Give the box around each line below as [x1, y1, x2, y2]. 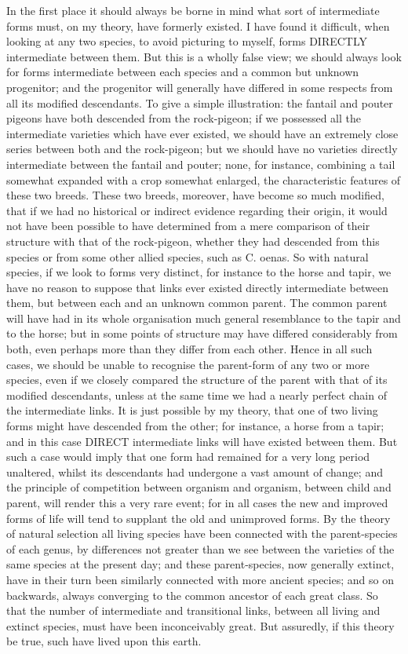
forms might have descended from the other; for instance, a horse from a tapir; [6, 418, 384, 434]
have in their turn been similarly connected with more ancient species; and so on [6, 571, 394, 587]
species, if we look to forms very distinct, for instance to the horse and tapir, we [6, 264, 392, 280]
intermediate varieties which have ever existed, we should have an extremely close [6, 125, 399, 141]
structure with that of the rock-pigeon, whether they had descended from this [6, 232, 380, 249]
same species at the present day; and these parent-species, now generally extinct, [6, 556, 395, 572]
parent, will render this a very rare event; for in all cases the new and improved [6, 495, 388, 510]
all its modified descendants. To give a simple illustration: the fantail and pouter [6, 94, 393, 111]
